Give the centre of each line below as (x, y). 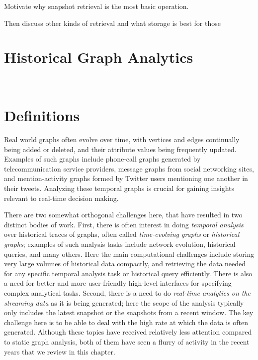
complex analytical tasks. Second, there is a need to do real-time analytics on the (128, 292)
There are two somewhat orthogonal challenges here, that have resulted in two (123, 215)
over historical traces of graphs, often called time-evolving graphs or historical (122, 234)
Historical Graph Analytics (99, 57)
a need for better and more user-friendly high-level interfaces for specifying (118, 283)
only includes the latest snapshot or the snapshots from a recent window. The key (129, 312)
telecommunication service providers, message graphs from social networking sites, (129, 168)
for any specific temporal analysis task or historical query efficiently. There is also (128, 273)
